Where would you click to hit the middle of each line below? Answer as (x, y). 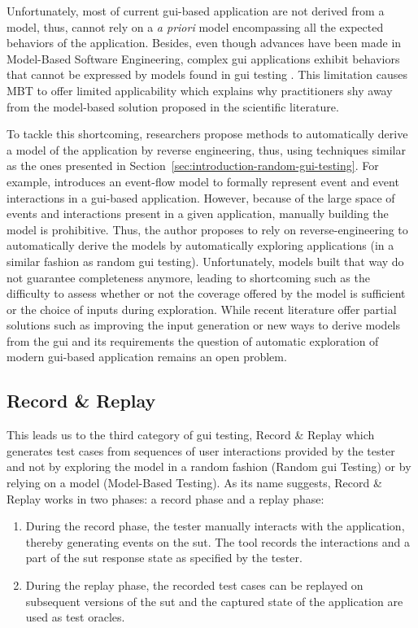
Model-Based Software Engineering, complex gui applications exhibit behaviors (203, 58)
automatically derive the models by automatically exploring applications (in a (200, 245)
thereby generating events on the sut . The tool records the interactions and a (218, 541)
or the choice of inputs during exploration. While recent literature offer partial (202, 309)
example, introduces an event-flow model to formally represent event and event (203, 181)
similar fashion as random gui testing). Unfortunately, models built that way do (205, 261)
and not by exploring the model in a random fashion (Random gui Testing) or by (209, 467)
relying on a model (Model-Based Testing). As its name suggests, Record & (194, 483)
